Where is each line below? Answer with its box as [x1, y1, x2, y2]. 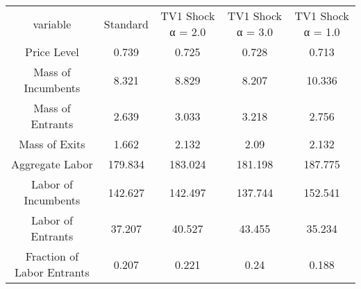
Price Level [25, 44, 79, 60]
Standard [103, 15, 149, 32]
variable [33, 15, 72, 32]
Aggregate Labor [11, 156, 93, 172]
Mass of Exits [19, 136, 85, 152]
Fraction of [25, 248, 79, 264]
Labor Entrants [15, 264, 90, 280]
